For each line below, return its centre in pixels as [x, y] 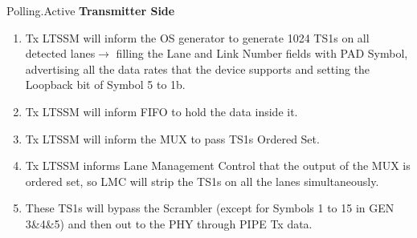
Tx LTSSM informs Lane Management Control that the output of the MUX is [218, 165]
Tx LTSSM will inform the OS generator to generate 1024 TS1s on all [197, 37]
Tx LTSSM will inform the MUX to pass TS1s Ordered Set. [172, 138]
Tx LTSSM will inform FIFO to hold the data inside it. [161, 111]
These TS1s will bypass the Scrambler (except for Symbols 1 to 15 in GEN [210, 208]
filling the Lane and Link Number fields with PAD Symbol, [262, 53]
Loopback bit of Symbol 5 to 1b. [105, 85]
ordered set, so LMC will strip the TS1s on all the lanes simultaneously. [202, 181]
